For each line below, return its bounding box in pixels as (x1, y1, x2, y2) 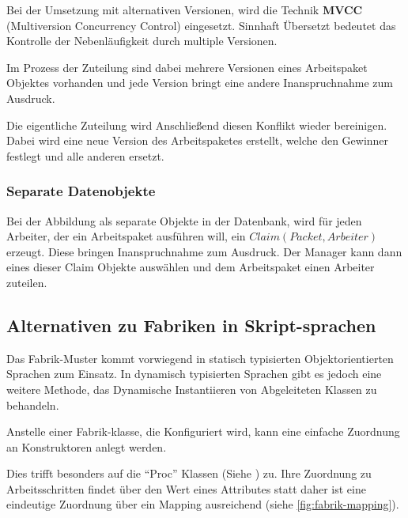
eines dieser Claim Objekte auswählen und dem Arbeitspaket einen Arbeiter (6, 259, 375, 275)
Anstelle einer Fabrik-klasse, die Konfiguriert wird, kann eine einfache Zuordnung (6, 423, 400, 440)
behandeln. (6, 396, 59, 413)
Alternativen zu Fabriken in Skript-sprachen (6, 312, 376, 337)
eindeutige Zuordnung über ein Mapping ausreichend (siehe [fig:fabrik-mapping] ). (6, 496, 399, 512)
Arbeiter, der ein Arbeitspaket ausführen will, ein (6, 228, 246, 244)
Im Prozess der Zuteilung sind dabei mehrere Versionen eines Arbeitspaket (6, 59, 368, 75)
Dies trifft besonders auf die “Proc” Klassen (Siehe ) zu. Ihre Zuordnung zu (6, 465, 372, 482)
